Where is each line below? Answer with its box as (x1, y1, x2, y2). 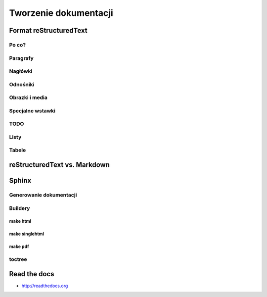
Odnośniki (9, 81, 35, 88)
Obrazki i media (9, 94, 48, 101)
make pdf (9, 244, 29, 249)
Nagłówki (9, 68, 33, 75)
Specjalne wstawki (9, 107, 56, 114)
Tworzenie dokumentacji (9, 7, 113, 18)
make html (9, 218, 32, 224)
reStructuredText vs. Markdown (9, 161, 110, 169)
